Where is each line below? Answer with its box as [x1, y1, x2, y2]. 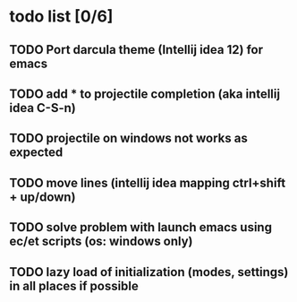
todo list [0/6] [9, 6, 114, 27]
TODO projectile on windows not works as [9, 131, 248, 146]
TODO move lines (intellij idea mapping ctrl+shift [9, 175, 286, 190]
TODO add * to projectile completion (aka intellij [9, 86, 280, 101]
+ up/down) [9, 189, 76, 204]
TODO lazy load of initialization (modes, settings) [9, 264, 289, 280]
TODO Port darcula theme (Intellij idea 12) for [9, 42, 264, 57]
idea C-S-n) [9, 100, 76, 116]
